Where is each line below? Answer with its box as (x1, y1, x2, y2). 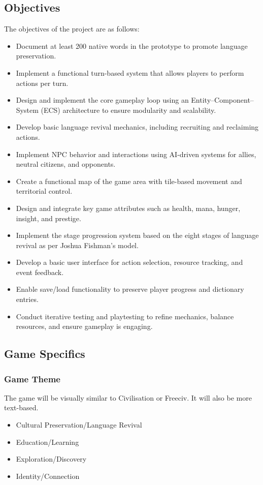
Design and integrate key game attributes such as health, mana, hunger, (16, 202, 241, 213)
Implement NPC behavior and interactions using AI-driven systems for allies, (16, 148, 256, 159)
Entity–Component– (191, 95, 254, 105)
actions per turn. (16, 77, 69, 88)
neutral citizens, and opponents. (16, 159, 116, 169)
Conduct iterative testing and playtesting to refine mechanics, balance (16, 311, 234, 321)
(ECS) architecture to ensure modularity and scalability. (41, 104, 216, 115)
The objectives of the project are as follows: (4, 23, 140, 34)
